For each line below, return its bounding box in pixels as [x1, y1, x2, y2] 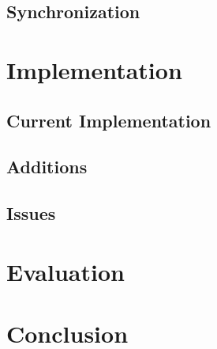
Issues [6, 201, 56, 226]
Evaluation [6, 255, 125, 287]
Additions [6, 154, 88, 179]
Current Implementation [6, 108, 211, 132]
